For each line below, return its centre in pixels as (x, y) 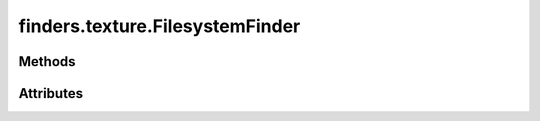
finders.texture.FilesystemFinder (159, 26)
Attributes (51, 93)
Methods (47, 61)
